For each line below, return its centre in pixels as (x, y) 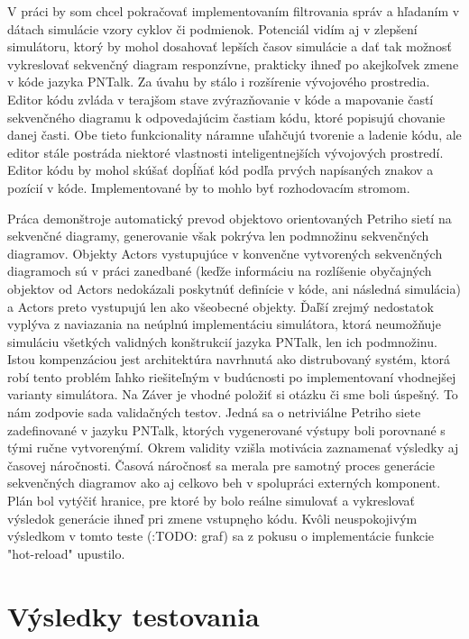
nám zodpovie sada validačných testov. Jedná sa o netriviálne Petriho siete (214, 412)
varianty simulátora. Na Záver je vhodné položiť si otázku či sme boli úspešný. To (233, 394)
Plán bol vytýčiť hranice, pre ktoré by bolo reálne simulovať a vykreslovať (212, 501)
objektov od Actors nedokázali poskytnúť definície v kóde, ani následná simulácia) (234, 288)
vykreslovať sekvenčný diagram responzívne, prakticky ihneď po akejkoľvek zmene (233, 64)
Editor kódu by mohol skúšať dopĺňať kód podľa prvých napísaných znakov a (221, 170)
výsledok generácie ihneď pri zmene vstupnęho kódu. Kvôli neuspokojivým (212, 518)
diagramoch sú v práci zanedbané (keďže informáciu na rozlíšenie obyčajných (220, 271)
